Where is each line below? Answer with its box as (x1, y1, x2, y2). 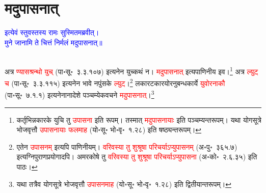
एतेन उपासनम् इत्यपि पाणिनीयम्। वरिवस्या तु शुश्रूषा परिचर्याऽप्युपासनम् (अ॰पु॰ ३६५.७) (16, 141, 237, 152)
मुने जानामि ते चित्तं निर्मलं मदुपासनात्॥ (5, 37, 102, 47)
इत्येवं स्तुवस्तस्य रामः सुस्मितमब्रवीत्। (5, 27, 99, 38)
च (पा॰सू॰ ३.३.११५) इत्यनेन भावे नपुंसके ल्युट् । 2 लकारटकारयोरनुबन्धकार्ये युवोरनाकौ (5, 76, 225, 88)
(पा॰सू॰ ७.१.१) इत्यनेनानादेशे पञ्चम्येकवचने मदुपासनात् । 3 (5, 88, 154, 100)
